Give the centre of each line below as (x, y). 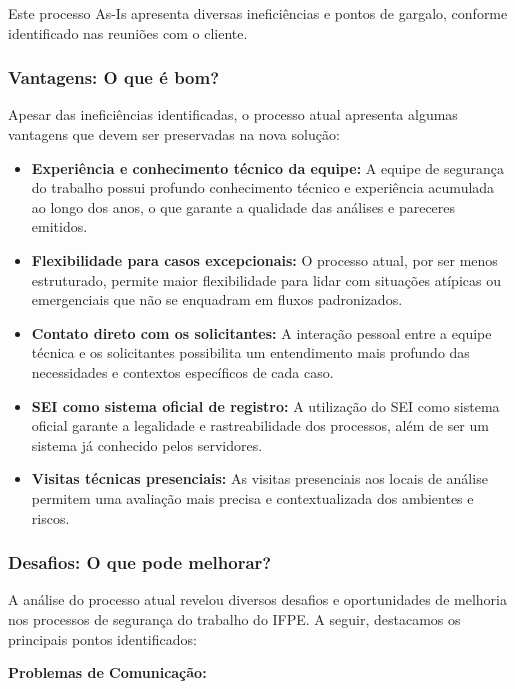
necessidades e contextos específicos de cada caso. (182, 371)
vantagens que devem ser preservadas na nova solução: (174, 134)
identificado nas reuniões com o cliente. (128, 32)
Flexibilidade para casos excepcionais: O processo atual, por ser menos (264, 259)
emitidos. (59, 226)
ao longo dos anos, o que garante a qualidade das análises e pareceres (243, 206)
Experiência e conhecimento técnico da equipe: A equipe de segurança (267, 167)
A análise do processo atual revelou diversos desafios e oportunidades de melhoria (257, 599)
